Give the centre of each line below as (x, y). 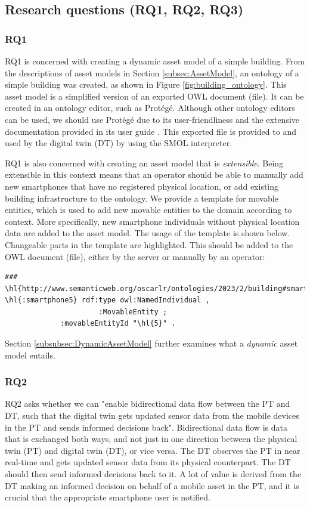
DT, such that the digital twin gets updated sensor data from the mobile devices (152, 415)
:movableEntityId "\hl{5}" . (118, 324)
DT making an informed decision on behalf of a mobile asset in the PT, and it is (152, 485)
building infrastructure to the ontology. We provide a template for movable (142, 198)
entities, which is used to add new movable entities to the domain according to (148, 210)
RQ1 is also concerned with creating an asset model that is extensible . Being (144, 163)
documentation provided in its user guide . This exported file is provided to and (151, 131)
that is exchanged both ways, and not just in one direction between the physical (151, 439)
